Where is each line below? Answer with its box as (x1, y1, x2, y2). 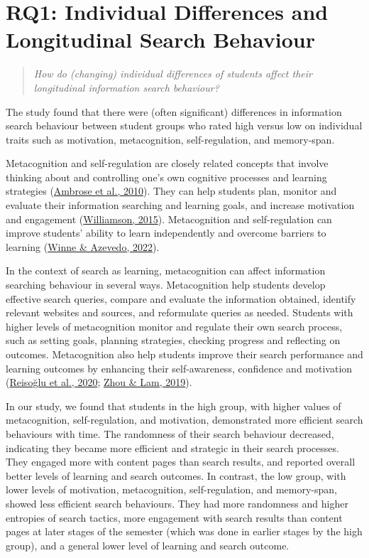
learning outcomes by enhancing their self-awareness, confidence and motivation (6, 360, 353, 375)
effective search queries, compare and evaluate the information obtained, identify (6, 291, 356, 306)
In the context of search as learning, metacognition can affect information (6, 263, 326, 278)
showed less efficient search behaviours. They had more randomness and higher (6, 495, 348, 510)
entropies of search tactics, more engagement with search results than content (6, 510, 343, 525)
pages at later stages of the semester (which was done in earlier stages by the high (6, 524, 363, 539)
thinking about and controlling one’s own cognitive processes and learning (6, 169, 327, 184)
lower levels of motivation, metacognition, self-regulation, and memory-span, (6, 482, 338, 497)
